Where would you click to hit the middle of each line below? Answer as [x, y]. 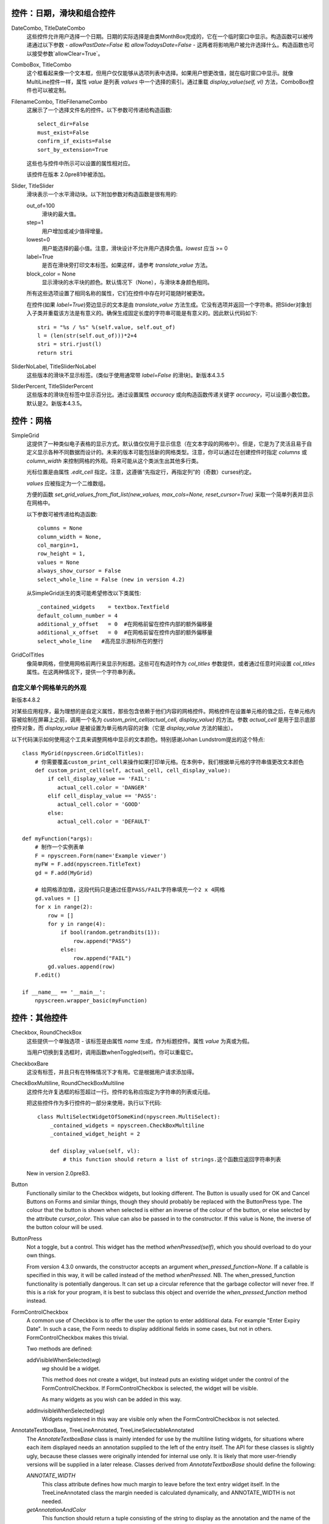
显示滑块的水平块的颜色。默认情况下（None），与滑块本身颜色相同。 [127, 282]
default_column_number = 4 [78, 615]
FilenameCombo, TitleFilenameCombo [59, 101]
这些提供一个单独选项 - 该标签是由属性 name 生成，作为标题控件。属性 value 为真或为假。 [140, 1041]
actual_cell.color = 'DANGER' [102, 787]
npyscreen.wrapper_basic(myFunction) [91, 1001]
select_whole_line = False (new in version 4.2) [111, 579]
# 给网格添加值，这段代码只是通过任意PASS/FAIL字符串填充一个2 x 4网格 [130, 890]
